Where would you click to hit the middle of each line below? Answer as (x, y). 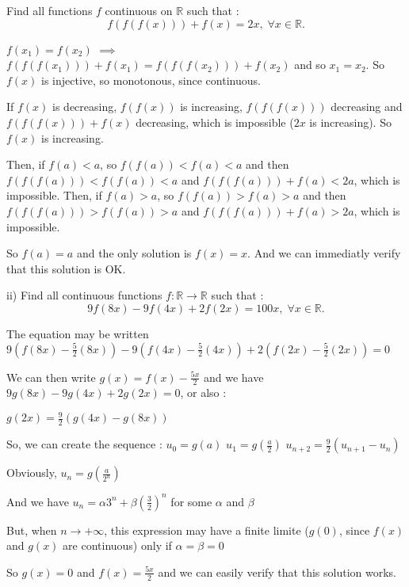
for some (191, 501)
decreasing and (367, 107)
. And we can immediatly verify (324, 253)
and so (310, 65)
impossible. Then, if (54, 195)
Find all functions (50, 10)
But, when (32, 530)
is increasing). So (350, 122)
